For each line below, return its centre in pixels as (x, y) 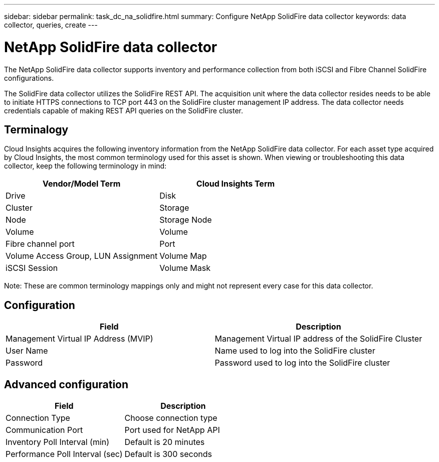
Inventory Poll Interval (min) (58, 442)
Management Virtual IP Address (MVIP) (79, 339)
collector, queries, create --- (51, 25)
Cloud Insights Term (236, 184)
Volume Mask (185, 268)
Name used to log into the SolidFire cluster (295, 351)
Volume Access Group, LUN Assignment (82, 256)
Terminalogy (36, 129)
